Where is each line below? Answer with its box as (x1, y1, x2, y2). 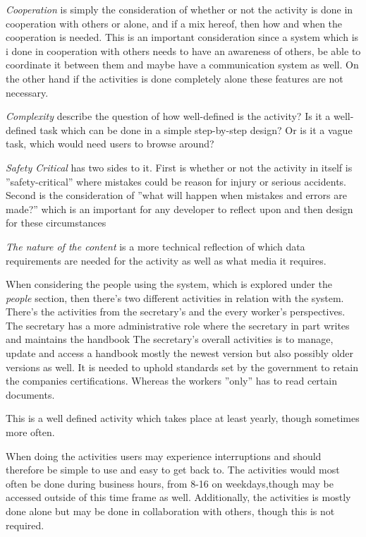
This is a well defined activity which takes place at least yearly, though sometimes (6, 411, 360, 426)
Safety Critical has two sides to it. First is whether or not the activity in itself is (6, 159, 353, 174)
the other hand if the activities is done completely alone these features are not (6, 71, 343, 85)
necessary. (6, 85, 49, 99)
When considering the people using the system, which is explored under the (6, 277, 332, 291)
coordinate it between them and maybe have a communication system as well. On (6, 57, 359, 72)
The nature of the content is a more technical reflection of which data (6, 239, 305, 253)
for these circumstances (6, 215, 106, 230)
